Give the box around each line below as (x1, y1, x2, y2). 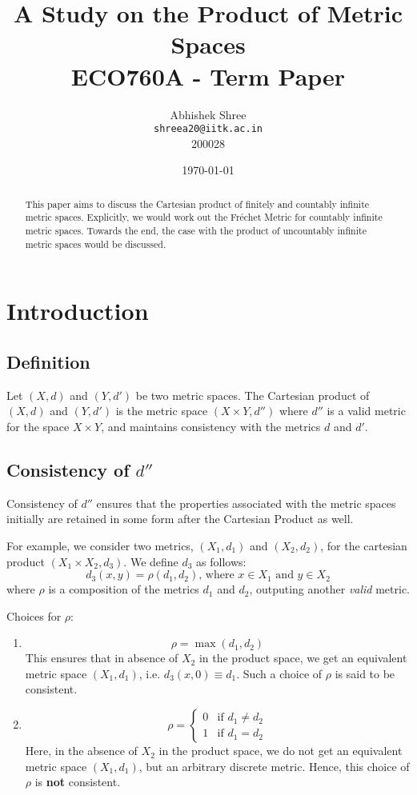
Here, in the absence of (25, 742, 138, 759)
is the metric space (115, 402, 208, 419)
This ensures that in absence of (25, 649, 178, 666)
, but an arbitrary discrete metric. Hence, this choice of (138, 757, 410, 774)
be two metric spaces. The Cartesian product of (135, 386, 370, 403)
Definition (6, 349, 90, 374)
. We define (123, 553, 178, 569)
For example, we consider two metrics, (6, 537, 194, 553)
